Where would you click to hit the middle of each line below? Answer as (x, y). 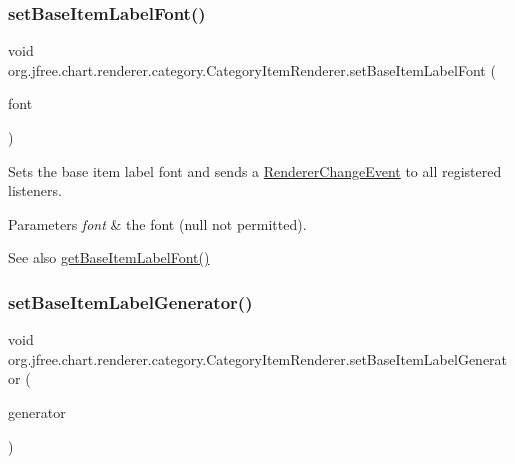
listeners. (35, 190)
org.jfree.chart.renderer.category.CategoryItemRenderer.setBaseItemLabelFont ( (252, 69)
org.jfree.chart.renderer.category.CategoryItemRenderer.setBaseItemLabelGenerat (258, 358)
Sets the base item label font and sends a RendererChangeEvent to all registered (255, 170)
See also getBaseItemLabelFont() (109, 257)
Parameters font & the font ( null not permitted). (157, 223)
